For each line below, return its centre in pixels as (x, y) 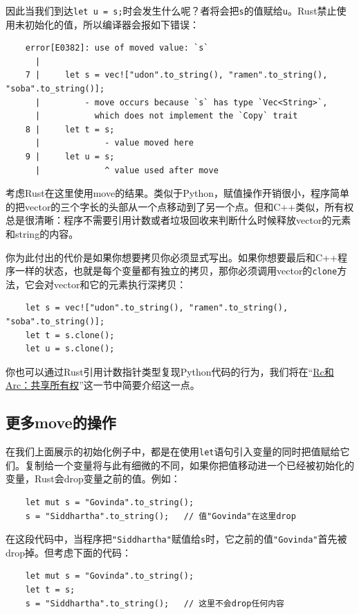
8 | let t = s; (70, 129)
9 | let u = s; (70, 157)
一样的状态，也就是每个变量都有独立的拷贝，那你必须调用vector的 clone (176, 271)
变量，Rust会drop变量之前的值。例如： (93, 479)
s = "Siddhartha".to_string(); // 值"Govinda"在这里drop (160, 516)
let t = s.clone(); (70, 335)
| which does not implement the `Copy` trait (166, 116)
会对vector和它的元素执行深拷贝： (110, 284)
